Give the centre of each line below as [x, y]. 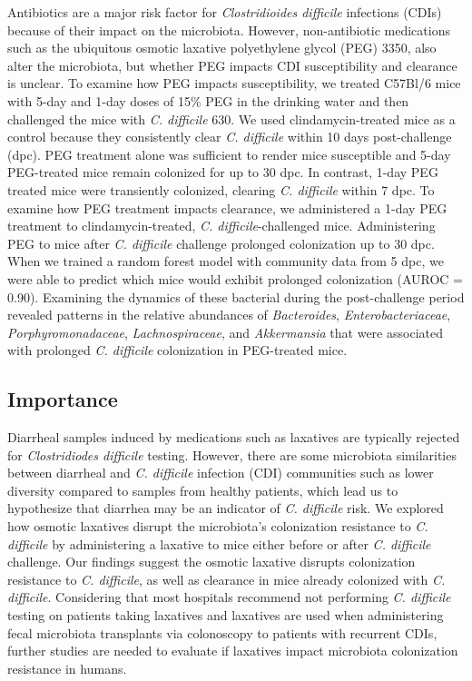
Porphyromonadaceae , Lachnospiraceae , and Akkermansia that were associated [225, 332]
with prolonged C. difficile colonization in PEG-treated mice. [177, 350]
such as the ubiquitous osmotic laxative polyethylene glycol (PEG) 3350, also [222, 48]
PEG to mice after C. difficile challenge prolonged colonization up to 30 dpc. [221, 243]
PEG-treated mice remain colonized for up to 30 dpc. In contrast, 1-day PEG [223, 172]
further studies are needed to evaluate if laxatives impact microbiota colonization [233, 651]
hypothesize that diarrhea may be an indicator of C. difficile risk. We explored [226, 508]
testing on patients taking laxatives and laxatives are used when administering [226, 615]
